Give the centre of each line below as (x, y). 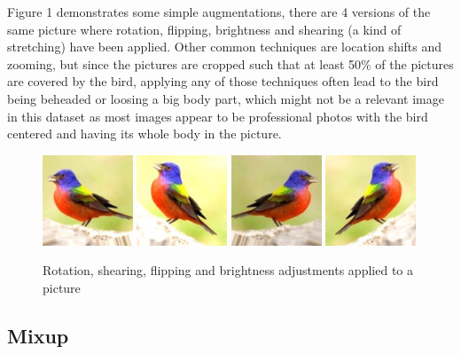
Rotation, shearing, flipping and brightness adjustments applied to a (228, 270)
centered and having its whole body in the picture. (145, 134)
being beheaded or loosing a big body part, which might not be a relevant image (226, 98)
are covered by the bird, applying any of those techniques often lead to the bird (223, 81)
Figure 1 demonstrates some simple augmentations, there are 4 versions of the (219, 12)
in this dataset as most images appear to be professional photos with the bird (218, 116)
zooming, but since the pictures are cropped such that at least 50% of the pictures (230, 63)
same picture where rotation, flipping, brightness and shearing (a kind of (204, 29)
